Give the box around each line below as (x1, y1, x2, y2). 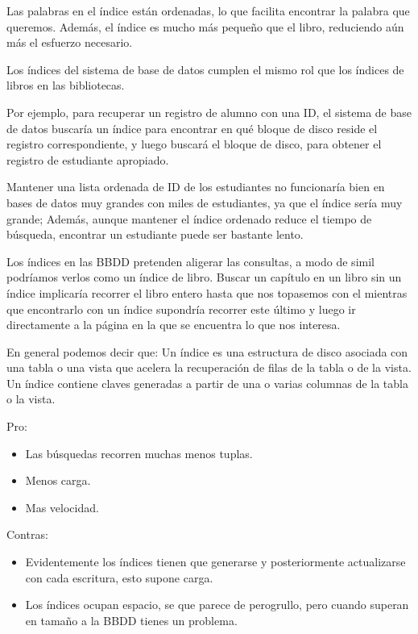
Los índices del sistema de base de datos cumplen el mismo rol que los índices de (6, 60, 404, 77)
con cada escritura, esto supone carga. (25, 569, 213, 586)
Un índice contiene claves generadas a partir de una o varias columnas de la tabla (6, 374, 408, 391)
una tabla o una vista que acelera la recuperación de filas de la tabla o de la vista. (6, 359, 412, 376)
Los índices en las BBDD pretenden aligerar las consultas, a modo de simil (6, 252, 375, 269)
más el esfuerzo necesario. (6, 34, 133, 51)
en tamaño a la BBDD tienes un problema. (25, 611, 238, 628)
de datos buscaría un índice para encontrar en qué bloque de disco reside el (6, 119, 378, 136)
